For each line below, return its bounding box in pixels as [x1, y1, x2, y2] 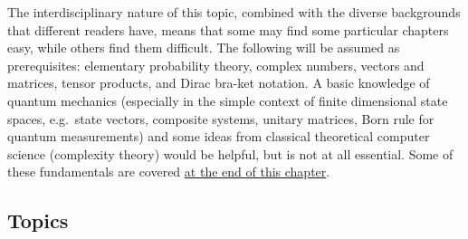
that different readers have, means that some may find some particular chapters [7, 20, 449, 39]
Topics [7, 206, 69, 234]
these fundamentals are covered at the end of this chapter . [7, 162, 330, 181]
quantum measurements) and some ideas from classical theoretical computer [7, 127, 430, 146]
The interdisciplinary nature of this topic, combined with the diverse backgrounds [7, 3, 461, 21]
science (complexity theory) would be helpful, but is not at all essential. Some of [7, 144, 454, 163]
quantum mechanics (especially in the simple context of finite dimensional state [7, 91, 448, 110]
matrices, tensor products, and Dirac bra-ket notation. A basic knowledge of [7, 73, 430, 92]
